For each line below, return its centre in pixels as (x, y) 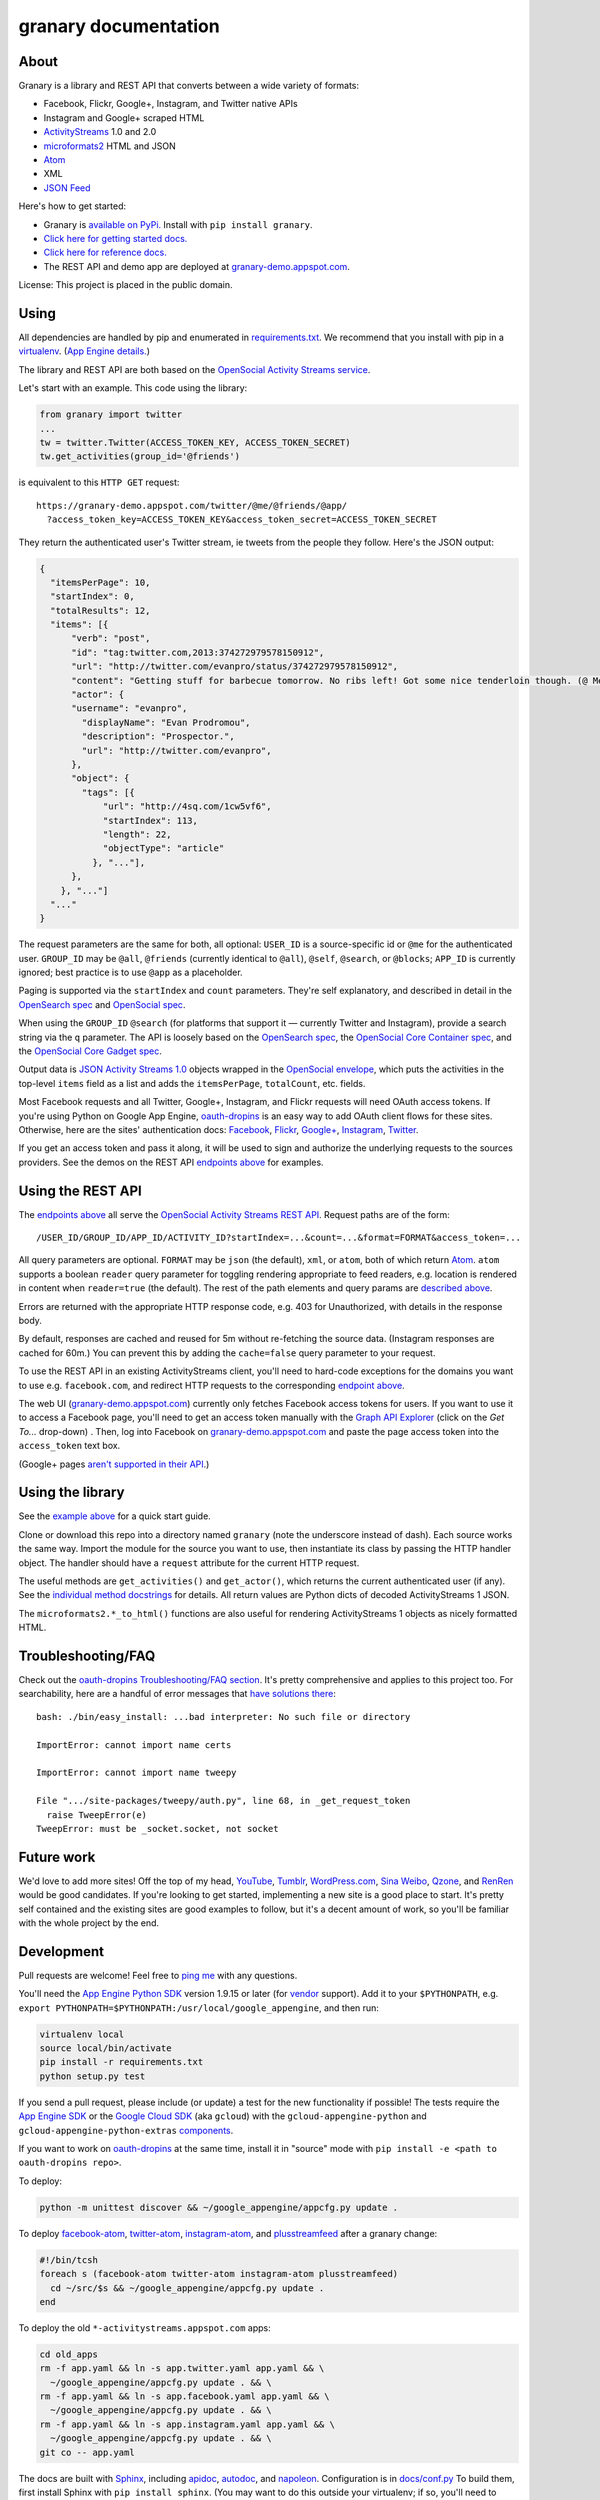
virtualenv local (82, 2034)
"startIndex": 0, (92, 596)
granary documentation (119, 26)
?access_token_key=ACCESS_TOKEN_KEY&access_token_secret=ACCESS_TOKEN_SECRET (241, 519)
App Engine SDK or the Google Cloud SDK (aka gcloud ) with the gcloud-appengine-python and (222, 2116)
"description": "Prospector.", (158, 736)
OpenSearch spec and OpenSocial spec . (102, 1004)
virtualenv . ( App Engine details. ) (84, 351)
